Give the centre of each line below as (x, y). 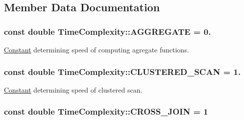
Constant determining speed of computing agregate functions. (97, 49)
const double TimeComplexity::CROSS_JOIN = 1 (106, 111)
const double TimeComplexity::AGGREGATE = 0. (108, 31)
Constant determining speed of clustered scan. (73, 89)
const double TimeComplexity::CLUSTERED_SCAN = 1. (122, 71)
